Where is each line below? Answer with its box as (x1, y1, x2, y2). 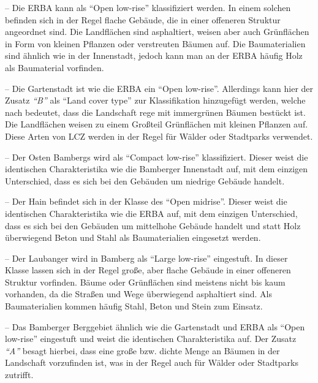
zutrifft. (5, 368, 34, 381)
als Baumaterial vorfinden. (5, 61, 104, 74)
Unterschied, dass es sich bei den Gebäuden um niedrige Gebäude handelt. (5, 174, 285, 187)
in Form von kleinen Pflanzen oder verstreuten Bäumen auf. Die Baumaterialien (5, 37, 306, 50)
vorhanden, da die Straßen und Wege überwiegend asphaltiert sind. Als (5, 287, 273, 300)
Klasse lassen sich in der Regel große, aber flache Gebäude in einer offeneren (5, 264, 291, 276)
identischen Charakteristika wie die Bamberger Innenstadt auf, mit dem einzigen (5, 162, 308, 175)
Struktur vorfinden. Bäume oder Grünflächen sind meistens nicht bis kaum (5, 275, 286, 288)
